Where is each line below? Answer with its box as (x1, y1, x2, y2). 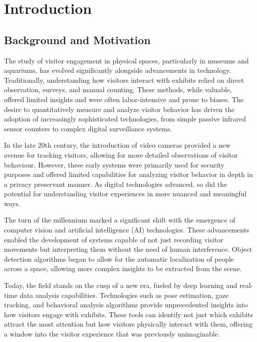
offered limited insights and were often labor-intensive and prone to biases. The (4, 94, 244, 104)
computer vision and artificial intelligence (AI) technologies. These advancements (4, 225, 250, 235)
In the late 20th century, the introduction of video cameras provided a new (4, 140, 231, 150)
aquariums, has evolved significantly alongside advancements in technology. (4, 65, 231, 75)
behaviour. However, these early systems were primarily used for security (4, 159, 225, 170)
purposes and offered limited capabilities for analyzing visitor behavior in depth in (4, 169, 253, 179)
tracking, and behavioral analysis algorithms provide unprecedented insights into (4, 299, 248, 310)
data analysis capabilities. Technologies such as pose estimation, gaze (19, 289, 229, 300)
